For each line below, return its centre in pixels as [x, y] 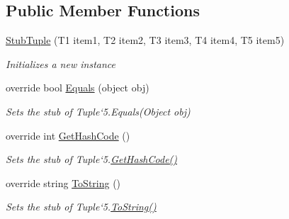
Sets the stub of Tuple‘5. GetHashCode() [92, 159]
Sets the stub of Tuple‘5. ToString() [81, 207]
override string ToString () [63, 182]
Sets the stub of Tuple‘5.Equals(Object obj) [98, 111]
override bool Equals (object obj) [78, 88]
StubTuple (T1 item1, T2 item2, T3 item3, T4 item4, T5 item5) [145, 40]
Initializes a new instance [61, 63]
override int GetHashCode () [68, 135]
